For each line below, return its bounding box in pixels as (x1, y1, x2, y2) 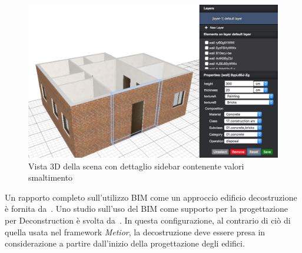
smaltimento (28, 171, 73, 184)
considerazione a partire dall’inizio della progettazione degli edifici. (5, 237, 245, 249)
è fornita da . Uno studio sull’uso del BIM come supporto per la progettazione (5, 202, 288, 215)
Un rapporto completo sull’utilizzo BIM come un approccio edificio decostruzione (5, 191, 297, 203)
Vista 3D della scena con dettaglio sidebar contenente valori (28, 159, 244, 172)
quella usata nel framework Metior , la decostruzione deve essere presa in (5, 225, 266, 238)
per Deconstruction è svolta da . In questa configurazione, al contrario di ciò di (5, 214, 291, 226)
